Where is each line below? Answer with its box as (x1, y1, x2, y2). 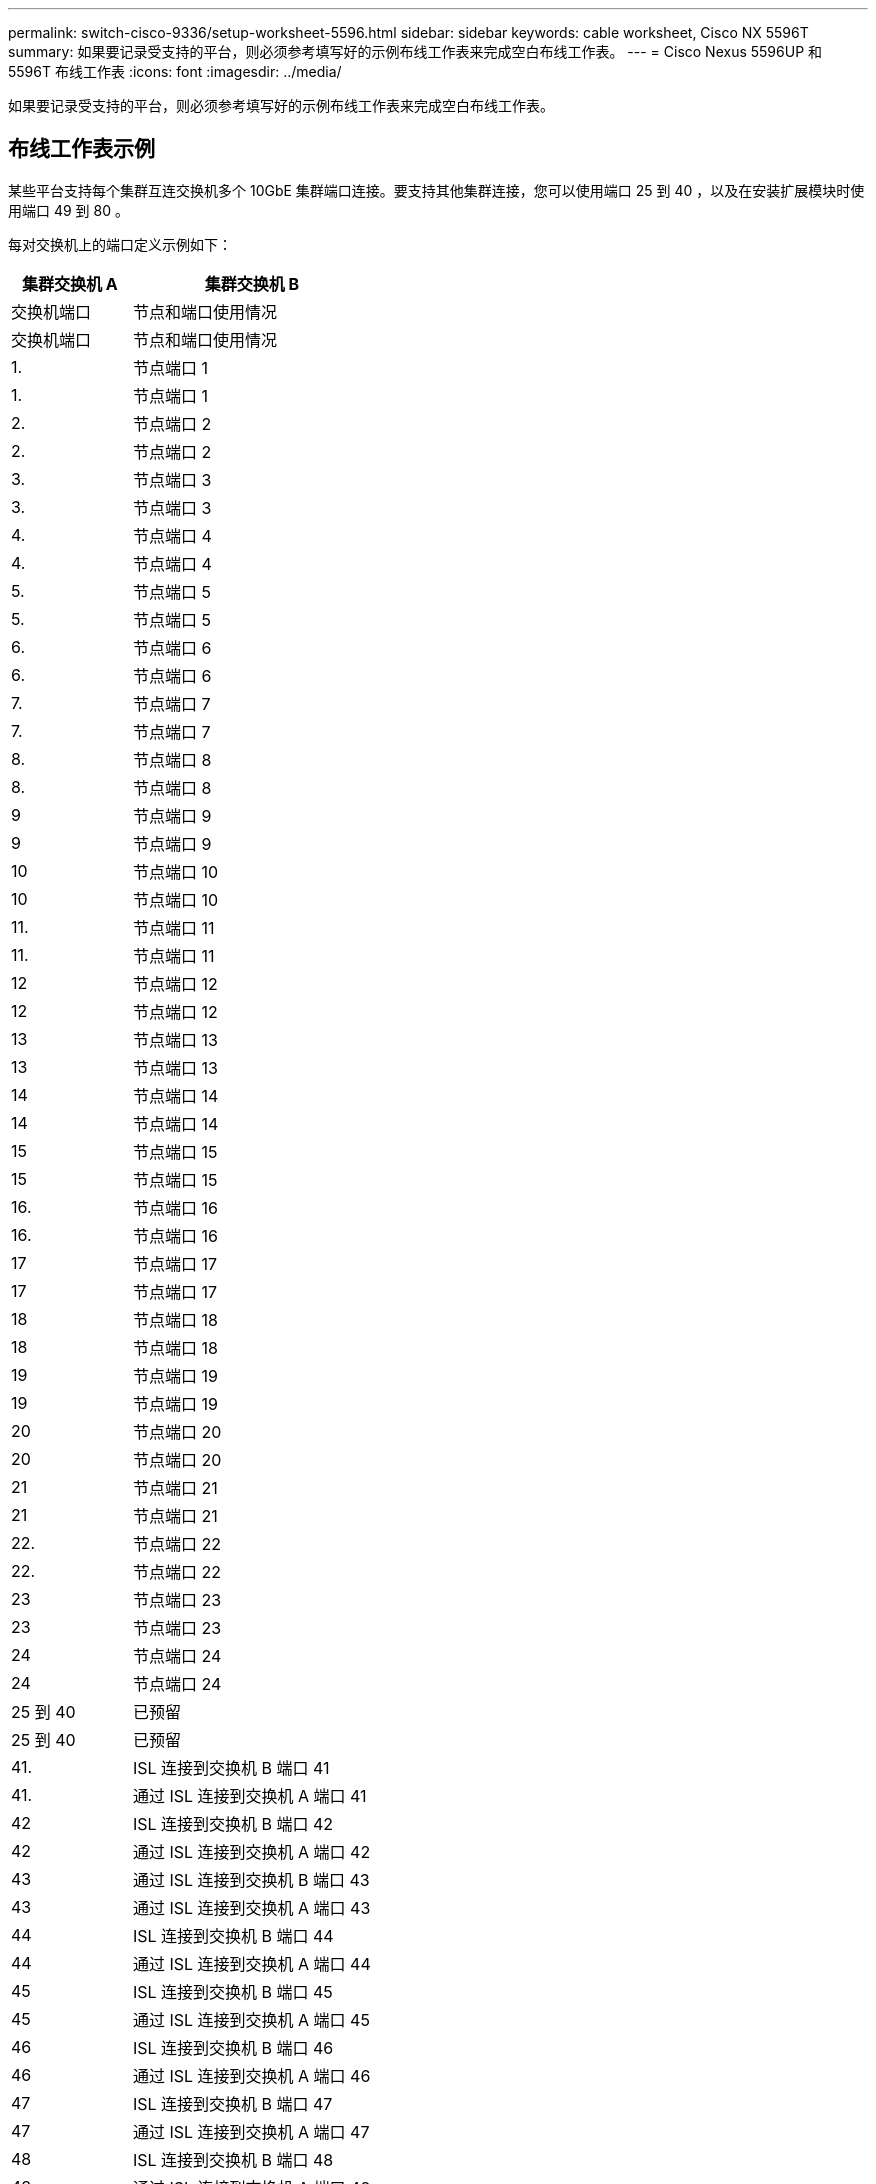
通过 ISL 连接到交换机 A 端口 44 (132, 1953, 371, 1974)
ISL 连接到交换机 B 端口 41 (132, 1757, 330, 1778)
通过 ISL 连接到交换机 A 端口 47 (132, 2121, 370, 2142)
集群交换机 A (22, 273, 118, 294)
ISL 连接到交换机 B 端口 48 (132, 2149, 334, 2170)
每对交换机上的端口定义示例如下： (8, 235, 232, 253)
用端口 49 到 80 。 (8, 201, 129, 219)
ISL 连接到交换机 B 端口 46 (132, 2037, 334, 2058)
